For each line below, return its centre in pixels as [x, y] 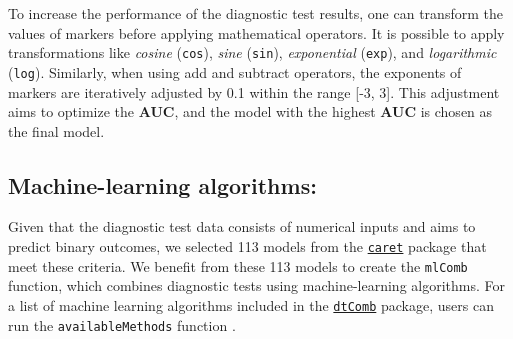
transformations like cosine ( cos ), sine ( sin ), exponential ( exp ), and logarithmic [252, 52]
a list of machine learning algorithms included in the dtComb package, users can [251, 304]
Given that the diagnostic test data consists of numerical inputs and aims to [242, 226]
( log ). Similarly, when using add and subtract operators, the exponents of [235, 71]
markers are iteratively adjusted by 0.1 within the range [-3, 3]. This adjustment [254, 91]
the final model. [56, 130]
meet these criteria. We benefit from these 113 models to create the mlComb [238, 265]
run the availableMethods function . [122, 324]
